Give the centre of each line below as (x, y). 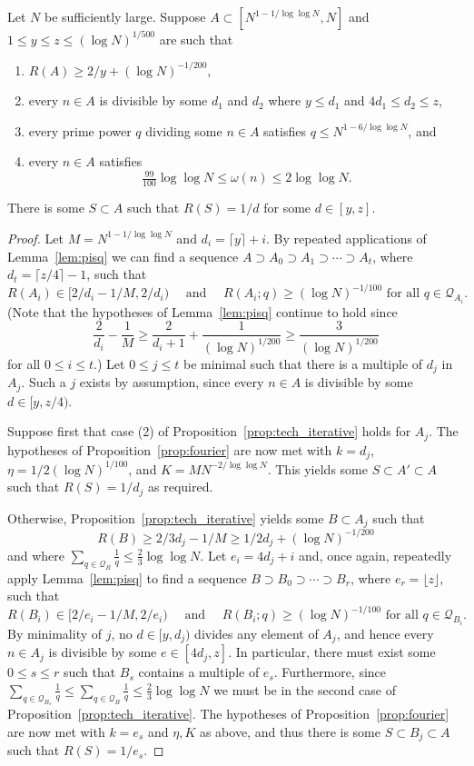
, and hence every (385, 633)
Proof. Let (35, 238)
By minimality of (55, 633)
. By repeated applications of (346, 238)
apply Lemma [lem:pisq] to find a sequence (127, 577)
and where (36, 555)
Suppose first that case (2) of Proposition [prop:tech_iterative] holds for (209, 431)
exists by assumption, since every (172, 382)
